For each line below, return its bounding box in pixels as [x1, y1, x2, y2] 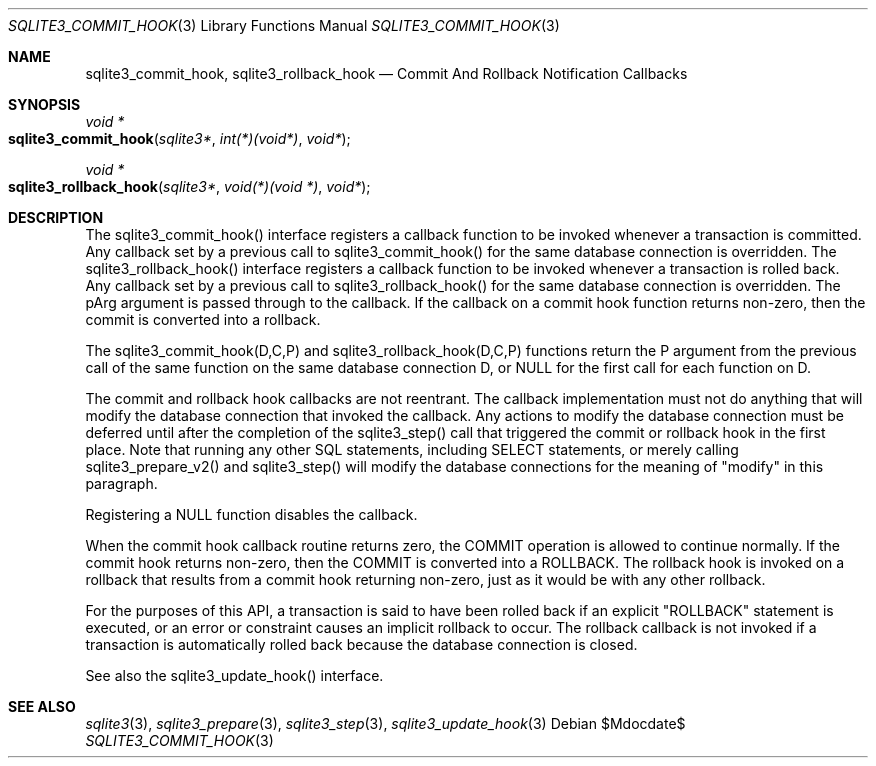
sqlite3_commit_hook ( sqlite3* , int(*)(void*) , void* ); [8, 130, 351, 147]
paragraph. [85, 475, 158, 492]
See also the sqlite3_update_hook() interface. [85, 667, 384, 684]
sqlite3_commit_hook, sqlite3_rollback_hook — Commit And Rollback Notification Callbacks [85, 65, 688, 82]
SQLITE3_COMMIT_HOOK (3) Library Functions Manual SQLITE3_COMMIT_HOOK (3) [8, 17, 560, 34]
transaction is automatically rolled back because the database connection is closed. [85, 636, 638, 653]
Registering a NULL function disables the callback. [85, 506, 418, 523]
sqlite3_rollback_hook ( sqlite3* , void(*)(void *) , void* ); [8, 178, 371, 195]
